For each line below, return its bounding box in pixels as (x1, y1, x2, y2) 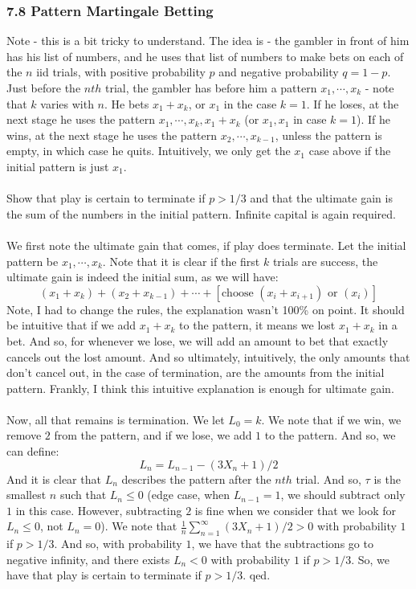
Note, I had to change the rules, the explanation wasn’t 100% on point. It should (6, 301, 405, 317)
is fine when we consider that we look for (194, 501, 397, 518)
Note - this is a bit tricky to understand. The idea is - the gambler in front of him (6, 32, 410, 49)
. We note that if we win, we (261, 411, 402, 427)
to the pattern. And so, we (264, 427, 396, 444)
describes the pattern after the (121, 470, 271, 487)
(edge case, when (147, 486, 230, 503)
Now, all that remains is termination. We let (6, 411, 225, 427)
